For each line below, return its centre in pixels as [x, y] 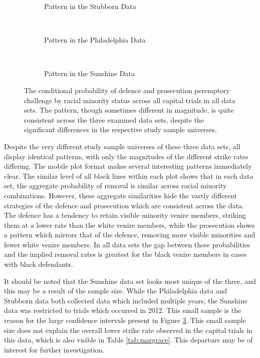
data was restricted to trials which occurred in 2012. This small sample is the [123, 310]
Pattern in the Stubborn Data [90, 6]
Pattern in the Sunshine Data [89, 73]
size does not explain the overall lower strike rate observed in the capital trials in [128, 330]
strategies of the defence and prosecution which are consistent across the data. [124, 205]
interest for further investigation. [54, 349]
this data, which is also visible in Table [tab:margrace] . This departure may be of [128, 340]
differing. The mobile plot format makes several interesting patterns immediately [128, 166]
